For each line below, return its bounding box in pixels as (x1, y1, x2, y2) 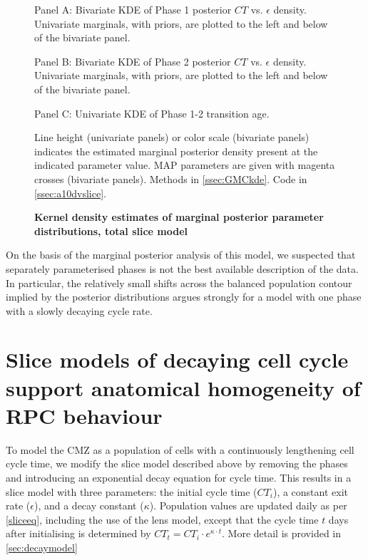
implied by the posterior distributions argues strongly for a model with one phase (6, 289, 362, 304)
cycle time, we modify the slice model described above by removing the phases (6, 456, 348, 471)
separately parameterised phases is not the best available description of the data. (6, 261, 359, 276)
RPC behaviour (6, 400, 163, 430)
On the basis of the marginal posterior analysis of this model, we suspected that (6, 247, 356, 262)
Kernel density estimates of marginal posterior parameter (34, 209, 324, 224)
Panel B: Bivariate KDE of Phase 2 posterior (34, 53, 231, 68)
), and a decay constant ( (34, 498, 144, 513)
